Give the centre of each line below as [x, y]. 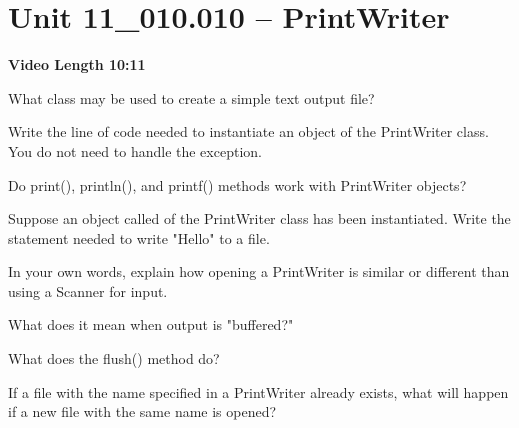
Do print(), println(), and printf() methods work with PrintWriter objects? [237, 184]
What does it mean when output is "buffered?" [151, 324]
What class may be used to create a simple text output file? [191, 97]
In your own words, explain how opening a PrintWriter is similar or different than [259, 271]
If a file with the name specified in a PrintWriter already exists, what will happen [258, 391]
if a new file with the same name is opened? [142, 411]
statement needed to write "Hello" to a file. [139, 237]
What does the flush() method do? [114, 358]
